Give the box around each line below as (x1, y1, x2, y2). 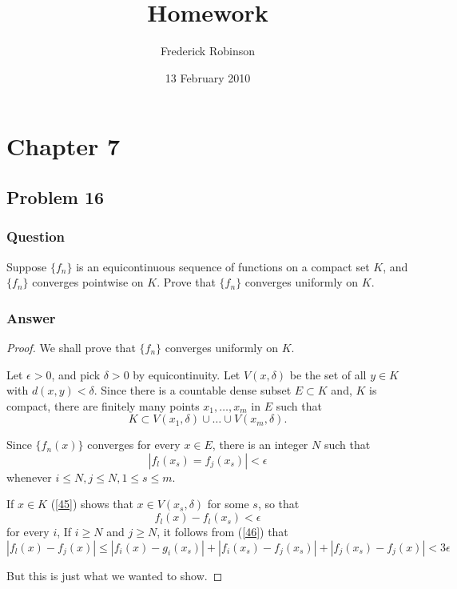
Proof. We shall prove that (6, 339, 136, 355)
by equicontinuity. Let (133, 366, 240, 383)
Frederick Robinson (160, 42, 255, 59)
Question (6, 226, 66, 246)
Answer (6, 307, 56, 327)
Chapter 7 (6, 130, 121, 162)
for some (207, 495, 249, 512)
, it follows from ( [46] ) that (157, 523, 288, 540)
